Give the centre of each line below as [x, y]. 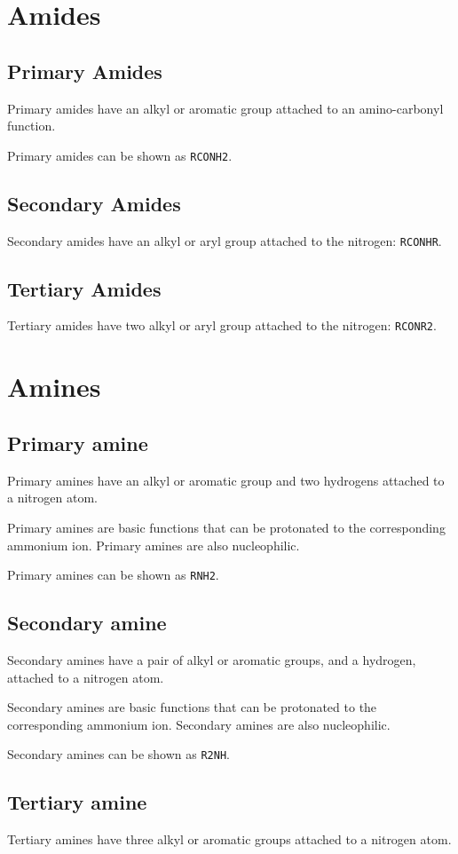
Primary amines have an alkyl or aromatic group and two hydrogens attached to [226, 480]
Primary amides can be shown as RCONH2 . [120, 155]
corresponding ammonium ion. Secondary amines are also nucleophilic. [199, 724]
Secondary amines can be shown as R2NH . [118, 754]
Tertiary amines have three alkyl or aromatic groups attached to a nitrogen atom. [229, 839]
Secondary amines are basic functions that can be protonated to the [192, 707]
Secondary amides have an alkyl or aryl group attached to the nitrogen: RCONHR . [225, 240]
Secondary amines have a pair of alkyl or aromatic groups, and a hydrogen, [212, 659]
